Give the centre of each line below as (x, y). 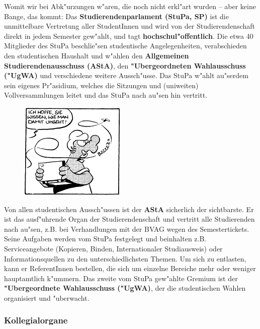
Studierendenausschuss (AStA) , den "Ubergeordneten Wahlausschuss (125, 65)
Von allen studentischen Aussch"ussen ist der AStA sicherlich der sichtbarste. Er (129, 209)
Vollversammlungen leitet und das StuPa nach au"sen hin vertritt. (106, 95)
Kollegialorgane (36, 320)
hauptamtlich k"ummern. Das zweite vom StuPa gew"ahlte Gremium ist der (121, 278)
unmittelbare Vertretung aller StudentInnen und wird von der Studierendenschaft (129, 26)
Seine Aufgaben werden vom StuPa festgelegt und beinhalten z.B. (105, 239)
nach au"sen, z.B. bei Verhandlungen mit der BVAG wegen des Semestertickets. (127, 228)
